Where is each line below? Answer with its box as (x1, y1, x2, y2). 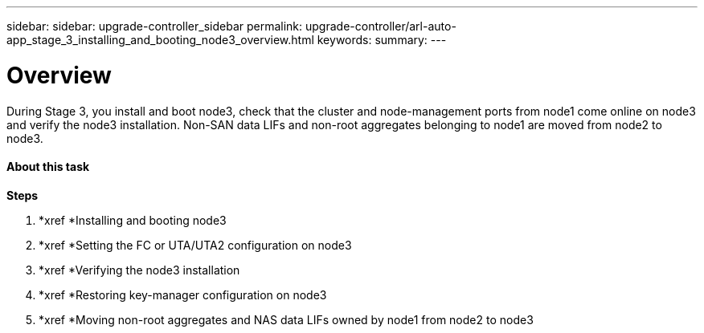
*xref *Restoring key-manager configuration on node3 (39, 287, 327, 302)
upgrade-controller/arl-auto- (305, 19, 456, 33)
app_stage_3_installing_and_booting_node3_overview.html (6, 33, 314, 47)
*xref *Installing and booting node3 (39, 213, 227, 227)
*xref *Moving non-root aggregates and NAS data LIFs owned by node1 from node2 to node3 (39, 312, 534, 327)
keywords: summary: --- (317, 33, 447, 47)
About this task (6, 160, 90, 174)
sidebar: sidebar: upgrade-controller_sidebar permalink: (6, 19, 303, 33)
